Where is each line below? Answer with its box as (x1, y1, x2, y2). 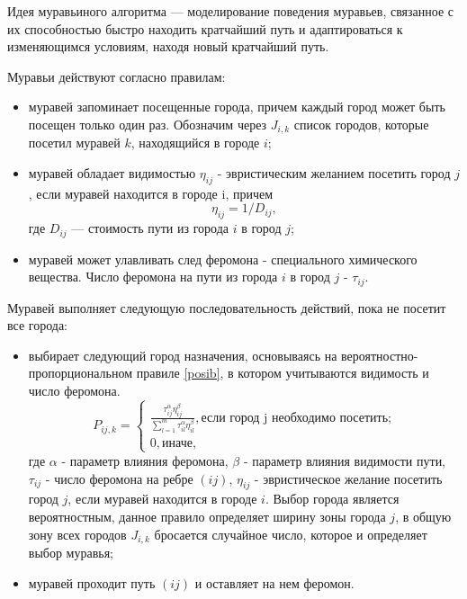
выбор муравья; (28, 543, 113, 562)
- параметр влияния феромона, (61, 451, 229, 469)
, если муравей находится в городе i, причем (28, 183, 274, 202)
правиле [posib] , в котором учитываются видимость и (136, 363, 429, 382)
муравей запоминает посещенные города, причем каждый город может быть (28, 97, 445, 116)
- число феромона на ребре (45, 469, 193, 487)
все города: (7, 316, 68, 335)
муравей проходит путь (28, 573, 156, 592)
